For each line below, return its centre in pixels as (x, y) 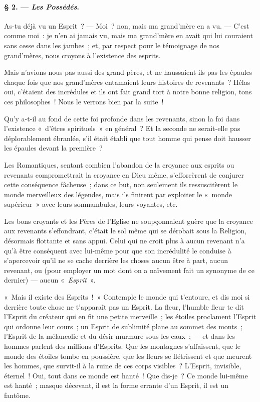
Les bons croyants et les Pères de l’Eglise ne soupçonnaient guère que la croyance (128, 221)
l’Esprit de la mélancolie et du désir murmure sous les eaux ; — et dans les (119, 336)
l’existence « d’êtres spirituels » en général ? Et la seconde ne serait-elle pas (122, 128)
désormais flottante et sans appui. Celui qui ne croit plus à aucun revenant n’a (124, 241)
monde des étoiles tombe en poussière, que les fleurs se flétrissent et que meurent (128, 356)
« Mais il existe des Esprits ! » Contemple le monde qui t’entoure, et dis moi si (127, 297)
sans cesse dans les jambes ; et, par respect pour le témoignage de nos (112, 45)
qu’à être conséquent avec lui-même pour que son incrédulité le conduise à (118, 250)
